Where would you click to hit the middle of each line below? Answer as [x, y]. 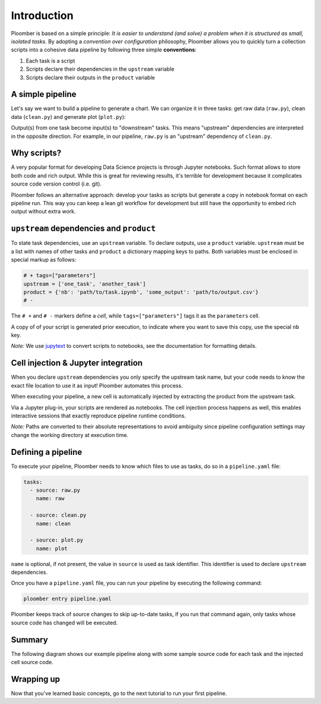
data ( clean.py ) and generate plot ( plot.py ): [68, 117]
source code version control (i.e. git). [56, 184]
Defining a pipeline [47, 452]
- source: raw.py [55, 490]
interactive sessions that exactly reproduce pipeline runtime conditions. [99, 416]
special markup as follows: [44, 260]
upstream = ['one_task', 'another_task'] [85, 284]
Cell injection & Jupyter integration [77, 363]
